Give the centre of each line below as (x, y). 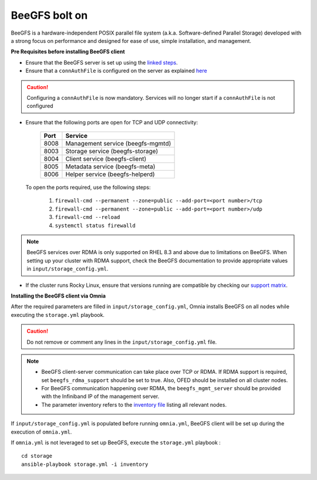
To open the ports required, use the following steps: (88, 187)
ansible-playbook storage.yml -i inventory (85, 464)
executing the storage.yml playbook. (58, 315)
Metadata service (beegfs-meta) (110, 167)
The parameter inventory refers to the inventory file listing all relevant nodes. (134, 404)
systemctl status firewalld (95, 225)
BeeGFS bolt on (49, 15)
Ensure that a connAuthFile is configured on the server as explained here (117, 71)
